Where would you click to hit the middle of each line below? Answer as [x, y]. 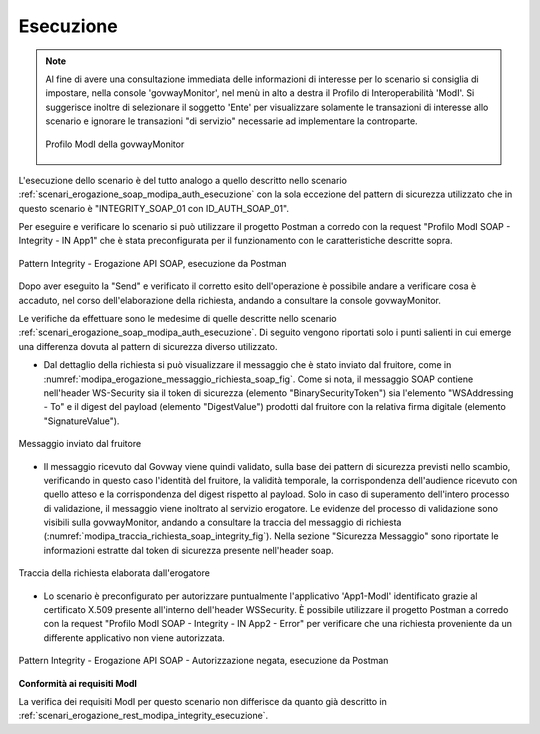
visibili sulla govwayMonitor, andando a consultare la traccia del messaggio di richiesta [222, 522]
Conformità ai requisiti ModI [78, 683]
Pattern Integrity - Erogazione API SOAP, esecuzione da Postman [152, 263]
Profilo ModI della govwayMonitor [115, 144]
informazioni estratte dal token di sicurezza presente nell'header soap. [188, 550]
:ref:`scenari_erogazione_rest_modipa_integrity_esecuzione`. [143, 716]
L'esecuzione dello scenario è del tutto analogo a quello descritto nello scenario [182, 180]
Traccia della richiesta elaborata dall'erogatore [114, 573]
